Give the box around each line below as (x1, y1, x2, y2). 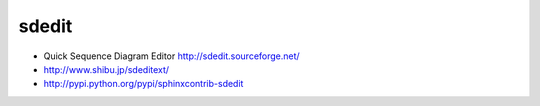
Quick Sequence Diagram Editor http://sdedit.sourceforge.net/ (43, 50, 300, 62)
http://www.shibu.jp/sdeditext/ (43, 63, 170, 75)
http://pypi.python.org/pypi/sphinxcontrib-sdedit (43, 78, 244, 90)
